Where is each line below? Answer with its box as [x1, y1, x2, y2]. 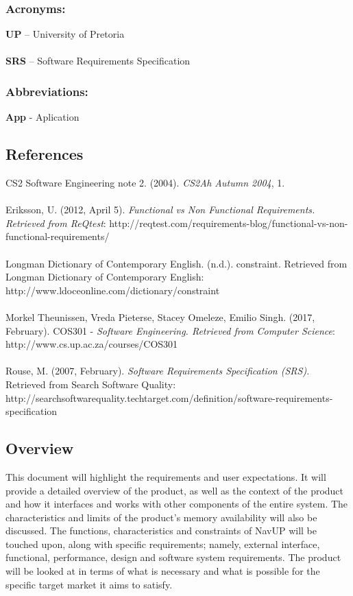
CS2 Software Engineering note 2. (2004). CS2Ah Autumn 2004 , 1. [5, 176, 285, 190]
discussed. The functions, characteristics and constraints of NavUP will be [5, 523, 317, 538]
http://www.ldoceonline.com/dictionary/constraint [5, 283, 220, 297]
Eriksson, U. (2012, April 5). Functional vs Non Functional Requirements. [5, 202, 315, 217]
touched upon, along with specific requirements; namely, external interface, [5, 536, 320, 551]
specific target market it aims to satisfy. [5, 577, 173, 591]
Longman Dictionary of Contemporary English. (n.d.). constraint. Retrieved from [5, 256, 348, 270]
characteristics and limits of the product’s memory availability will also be [5, 510, 317, 524]
